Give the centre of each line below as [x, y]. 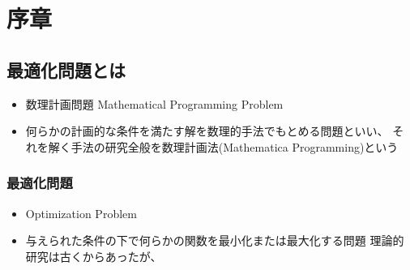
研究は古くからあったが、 [94, 256]
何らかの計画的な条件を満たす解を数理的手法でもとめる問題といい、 [207, 131]
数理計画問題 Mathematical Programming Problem [154, 103]
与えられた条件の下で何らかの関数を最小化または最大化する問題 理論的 [215, 240]
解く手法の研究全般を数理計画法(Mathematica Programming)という [223, 146]
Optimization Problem [81, 213]
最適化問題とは [66, 69]
